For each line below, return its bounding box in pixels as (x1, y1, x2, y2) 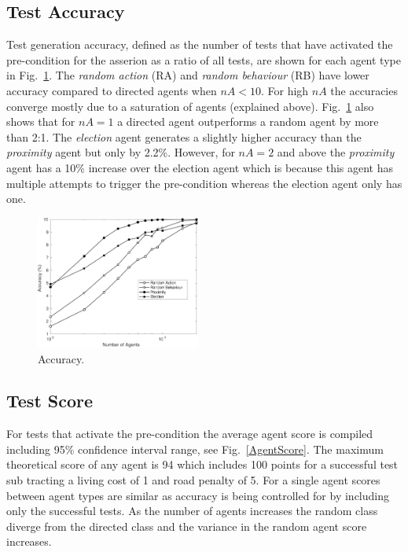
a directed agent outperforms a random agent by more (117, 113, 379, 130)
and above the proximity (277, 144, 395, 160)
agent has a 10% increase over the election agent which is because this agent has (6, 159, 393, 175)
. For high (260, 82, 309, 98)
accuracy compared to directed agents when (6, 82, 217, 98)
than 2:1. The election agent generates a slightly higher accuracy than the (6, 128, 362, 145)
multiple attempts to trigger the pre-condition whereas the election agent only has (6, 175, 402, 191)
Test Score (6, 388, 94, 413)
